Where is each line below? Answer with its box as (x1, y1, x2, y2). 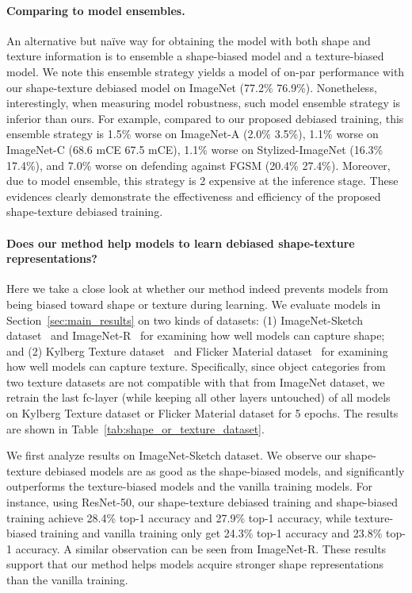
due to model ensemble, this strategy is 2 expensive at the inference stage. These (6, 172, 399, 189)
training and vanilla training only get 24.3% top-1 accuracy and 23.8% (40, 525, 383, 541)
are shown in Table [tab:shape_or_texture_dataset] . (6, 420, 265, 437)
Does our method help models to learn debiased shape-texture (6, 234, 355, 251)
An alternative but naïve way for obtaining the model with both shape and (6, 32, 371, 48)
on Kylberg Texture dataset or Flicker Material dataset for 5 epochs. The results (6, 405, 399, 422)
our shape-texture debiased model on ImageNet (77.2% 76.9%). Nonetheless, (6, 79, 377, 95)
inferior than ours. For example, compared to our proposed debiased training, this (6, 110, 404, 126)
